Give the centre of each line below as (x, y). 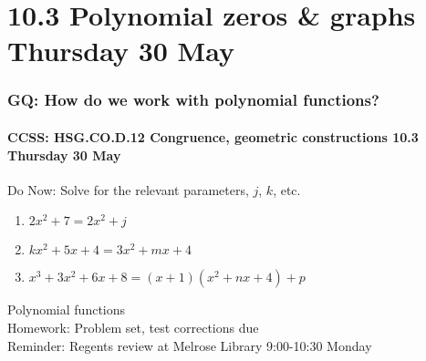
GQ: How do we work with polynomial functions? (193, 100)
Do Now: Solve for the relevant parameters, (128, 189)
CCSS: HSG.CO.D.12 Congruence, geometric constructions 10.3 (213, 137)
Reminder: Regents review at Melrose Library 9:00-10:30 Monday (190, 345)
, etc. (287, 189)
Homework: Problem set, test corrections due (133, 327)
